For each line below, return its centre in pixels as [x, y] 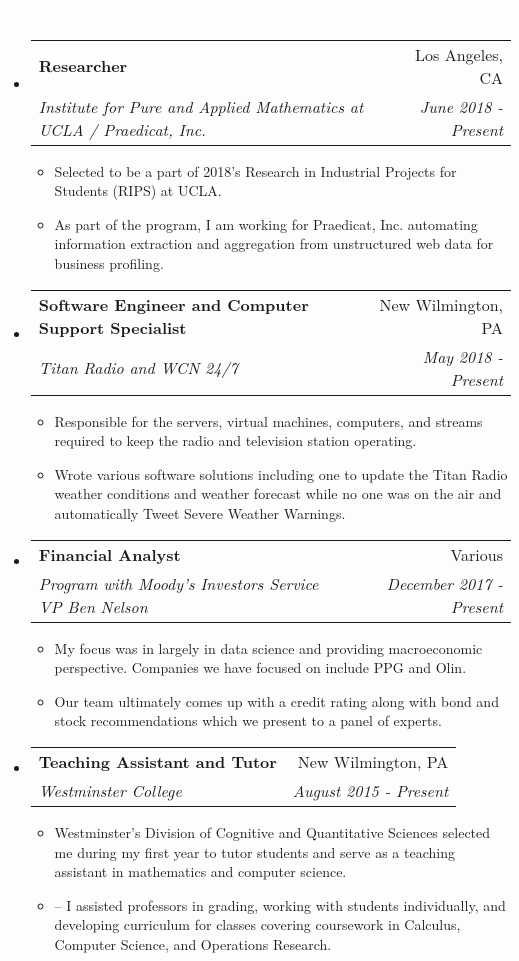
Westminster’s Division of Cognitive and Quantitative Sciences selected [272, 831]
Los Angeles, [459, 54]
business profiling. [109, 262]
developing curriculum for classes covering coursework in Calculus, [257, 924]
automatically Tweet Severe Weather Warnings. [200, 512]
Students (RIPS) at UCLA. [138, 190]
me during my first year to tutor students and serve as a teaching [254, 851]
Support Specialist [112, 327]
